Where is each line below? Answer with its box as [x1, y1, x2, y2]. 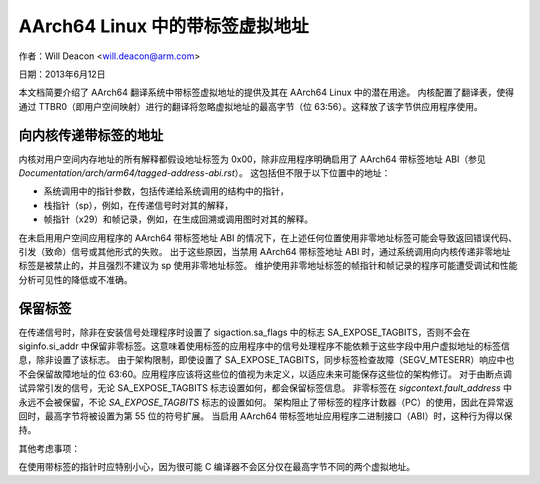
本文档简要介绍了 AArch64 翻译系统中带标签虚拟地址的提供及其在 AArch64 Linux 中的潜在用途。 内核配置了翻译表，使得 [18, 86, 515, 99]
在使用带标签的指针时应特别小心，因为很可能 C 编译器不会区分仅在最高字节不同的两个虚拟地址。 [18, 461, 416, 473]
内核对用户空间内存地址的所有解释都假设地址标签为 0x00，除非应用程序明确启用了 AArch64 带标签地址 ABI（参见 [18, 153, 487, 165]
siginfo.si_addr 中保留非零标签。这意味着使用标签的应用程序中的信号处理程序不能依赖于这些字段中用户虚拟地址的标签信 [18, 340, 510, 352]
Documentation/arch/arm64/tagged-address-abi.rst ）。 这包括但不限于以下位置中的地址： [18, 167, 391, 179]
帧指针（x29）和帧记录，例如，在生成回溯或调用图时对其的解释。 [43, 213, 314, 225]
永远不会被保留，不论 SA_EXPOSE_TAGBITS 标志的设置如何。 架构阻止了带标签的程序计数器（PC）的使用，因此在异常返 [18, 396, 514, 408]
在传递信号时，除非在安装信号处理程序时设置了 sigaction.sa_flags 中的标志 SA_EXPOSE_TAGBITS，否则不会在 [18, 326, 471, 338]
